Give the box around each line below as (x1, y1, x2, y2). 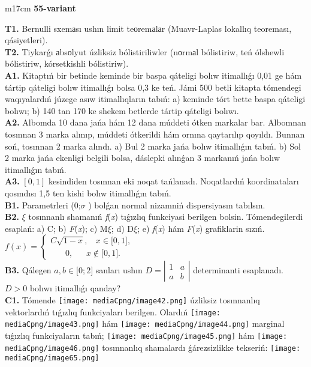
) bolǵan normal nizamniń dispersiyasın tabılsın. (88, 198, 265, 211)
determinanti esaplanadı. (193, 264, 283, 276)
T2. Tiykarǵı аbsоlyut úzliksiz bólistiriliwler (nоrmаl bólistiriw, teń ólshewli (5, 45, 285, 58)
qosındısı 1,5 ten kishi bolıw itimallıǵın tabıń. (5, 186, 171, 199)
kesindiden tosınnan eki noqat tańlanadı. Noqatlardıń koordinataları (48, 175, 299, 187)
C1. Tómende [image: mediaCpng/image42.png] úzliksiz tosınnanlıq (5, 293, 260, 306)
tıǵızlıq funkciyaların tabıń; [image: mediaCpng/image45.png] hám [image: (5, 329, 288, 341)
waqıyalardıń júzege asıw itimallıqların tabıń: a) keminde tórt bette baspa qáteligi (5, 93, 306, 105)
